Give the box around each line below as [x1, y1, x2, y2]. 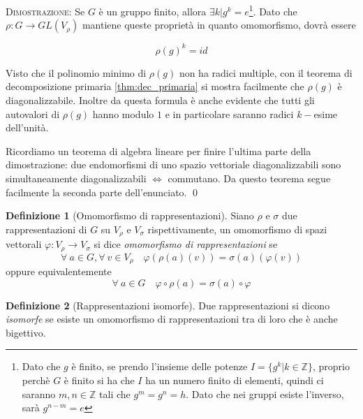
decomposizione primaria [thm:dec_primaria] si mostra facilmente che [6, 79, 304, 94]
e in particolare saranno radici [165, 106, 294, 121]
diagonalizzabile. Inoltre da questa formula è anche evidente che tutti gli [6, 92, 315, 107]
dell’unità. [6, 120, 49, 135]
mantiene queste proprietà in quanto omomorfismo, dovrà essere [82, 17, 356, 32]
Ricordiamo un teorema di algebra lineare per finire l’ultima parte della [6, 143, 311, 158]
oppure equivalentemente [6, 264, 112, 279]
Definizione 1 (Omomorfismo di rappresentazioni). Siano [6, 208, 254, 223]
